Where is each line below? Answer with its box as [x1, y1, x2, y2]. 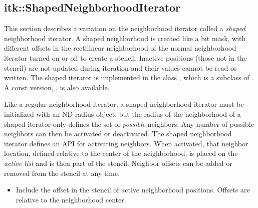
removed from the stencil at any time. [4, 167, 120, 178]
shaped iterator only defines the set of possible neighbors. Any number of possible [4, 118, 254, 129]
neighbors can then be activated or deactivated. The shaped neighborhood [4, 128, 232, 139]
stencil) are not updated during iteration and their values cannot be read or [4, 62, 237, 73]
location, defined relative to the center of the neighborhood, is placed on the [4, 148, 238, 158]
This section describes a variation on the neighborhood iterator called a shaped [4, 23, 245, 34]
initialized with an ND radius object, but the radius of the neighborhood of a [4, 108, 241, 119]
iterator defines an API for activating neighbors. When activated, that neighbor [4, 138, 248, 148]
